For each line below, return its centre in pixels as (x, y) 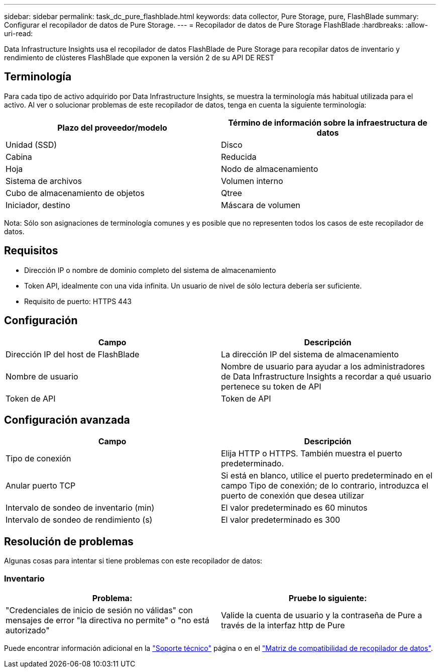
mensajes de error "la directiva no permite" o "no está (107, 620)
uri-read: (19, 33)
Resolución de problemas (69, 541)
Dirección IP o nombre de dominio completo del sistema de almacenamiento (150, 270)
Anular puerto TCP (41, 486)
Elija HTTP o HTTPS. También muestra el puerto (312, 454)
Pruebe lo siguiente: (328, 598)
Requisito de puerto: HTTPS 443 (78, 301)
